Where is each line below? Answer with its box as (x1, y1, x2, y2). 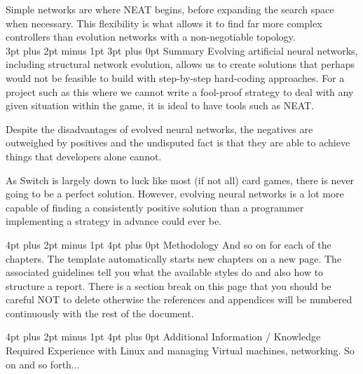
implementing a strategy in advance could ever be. (6, 214, 222, 228)
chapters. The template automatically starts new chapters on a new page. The (6, 251, 342, 265)
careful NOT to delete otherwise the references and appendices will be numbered (6, 292, 352, 307)
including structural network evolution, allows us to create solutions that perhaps (6, 57, 355, 71)
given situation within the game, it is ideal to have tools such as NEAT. (6, 98, 315, 113)
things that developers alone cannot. (6, 148, 162, 163)
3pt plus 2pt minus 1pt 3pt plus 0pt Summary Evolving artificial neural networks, (6, 43, 358, 57)
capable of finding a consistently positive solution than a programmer (6, 200, 304, 214)
